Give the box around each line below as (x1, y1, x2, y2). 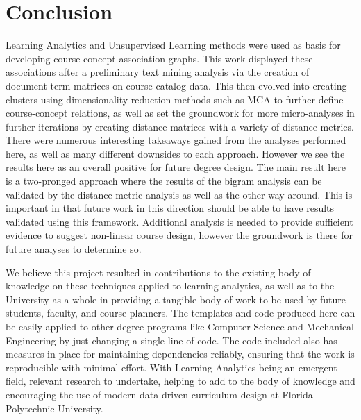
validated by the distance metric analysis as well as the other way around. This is (6, 187, 353, 201)
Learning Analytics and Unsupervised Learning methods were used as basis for (6, 37, 341, 52)
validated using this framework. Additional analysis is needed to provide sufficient (6, 214, 353, 228)
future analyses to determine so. (6, 242, 142, 256)
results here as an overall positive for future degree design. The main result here (6, 160, 346, 174)
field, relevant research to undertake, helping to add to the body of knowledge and (6, 373, 355, 388)
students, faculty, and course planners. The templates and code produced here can (6, 305, 355, 320)
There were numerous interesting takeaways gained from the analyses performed (6, 133, 346, 147)
